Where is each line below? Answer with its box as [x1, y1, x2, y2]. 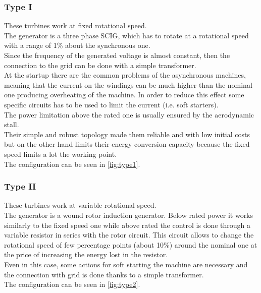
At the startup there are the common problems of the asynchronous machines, [4, 70, 246, 80]
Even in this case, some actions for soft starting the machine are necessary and [4, 259, 248, 269]
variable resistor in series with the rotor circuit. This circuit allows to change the [4, 229, 254, 240]
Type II [4, 180, 36, 193]
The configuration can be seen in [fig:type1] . [4, 158, 140, 169]
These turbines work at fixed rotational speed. [4, 20, 147, 31]
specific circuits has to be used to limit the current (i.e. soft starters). [4, 99, 219, 109]
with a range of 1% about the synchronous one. [4, 40, 150, 50]
